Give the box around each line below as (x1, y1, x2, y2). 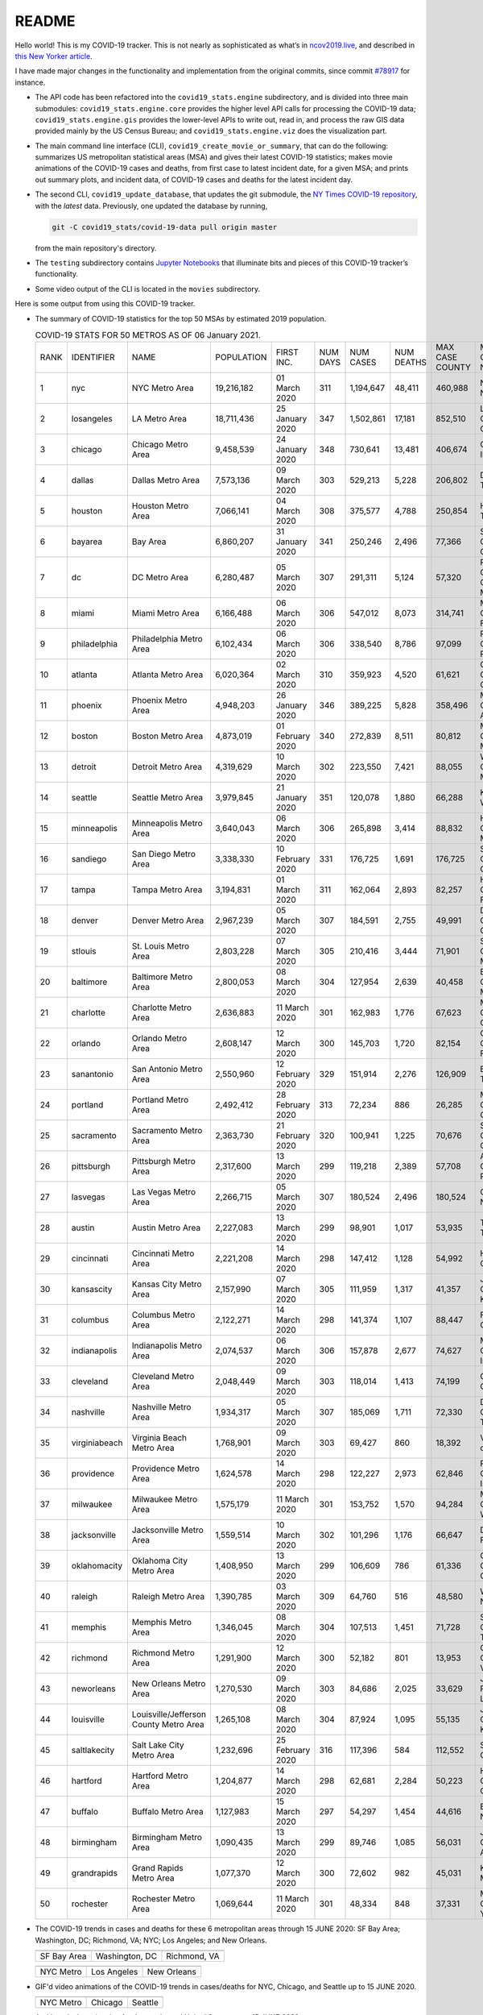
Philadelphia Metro (131, 634, 203, 645)
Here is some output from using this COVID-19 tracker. (14, 299, 196, 309)
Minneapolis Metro (131, 818, 203, 829)
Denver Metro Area (131, 915, 204, 926)
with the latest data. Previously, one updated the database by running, (35, 201, 268, 210)
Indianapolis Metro (131, 1340, 203, 1352)
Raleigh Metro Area (131, 1591, 205, 1602)
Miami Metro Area (131, 608, 200, 619)
